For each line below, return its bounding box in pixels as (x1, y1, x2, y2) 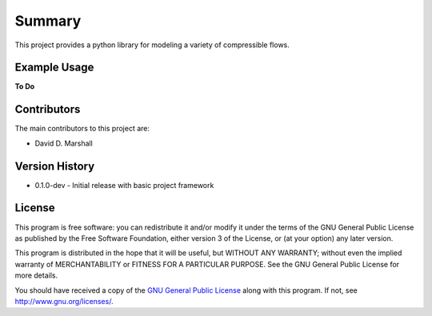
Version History (14, 159, 95, 173)
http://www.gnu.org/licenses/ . (14, 296, 114, 306)
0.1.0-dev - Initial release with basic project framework (34, 180, 214, 190)
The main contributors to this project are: (14, 124, 150, 134)
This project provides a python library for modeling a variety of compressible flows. (14, 40, 290, 50)
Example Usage (14, 61, 94, 74)
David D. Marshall (34, 138, 94, 148)
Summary (14, 12, 82, 30)
